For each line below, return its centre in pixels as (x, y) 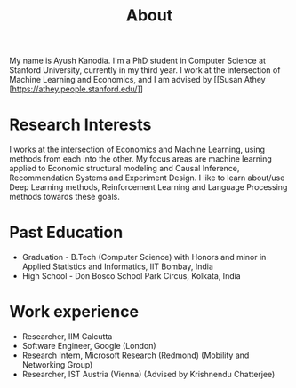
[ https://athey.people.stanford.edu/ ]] (76, 89)
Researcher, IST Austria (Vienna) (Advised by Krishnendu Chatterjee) (148, 374)
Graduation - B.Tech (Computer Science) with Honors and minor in (144, 257)
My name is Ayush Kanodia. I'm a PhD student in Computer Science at (138, 61)
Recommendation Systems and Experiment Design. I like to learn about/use (147, 178)
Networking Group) (57, 364)
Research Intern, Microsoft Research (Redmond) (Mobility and (136, 355)
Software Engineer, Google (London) (89, 346)
